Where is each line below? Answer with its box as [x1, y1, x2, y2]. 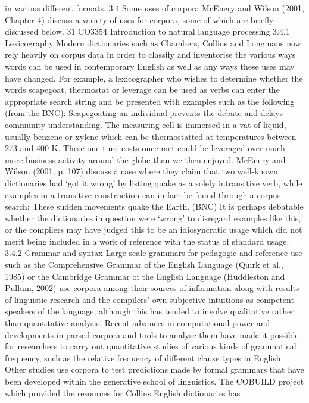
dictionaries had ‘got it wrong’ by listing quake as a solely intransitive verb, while [5, 176, 302, 189]
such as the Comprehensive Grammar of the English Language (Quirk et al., [5, 258, 284, 271]
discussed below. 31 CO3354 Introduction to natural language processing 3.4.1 [5, 25, 290, 38]
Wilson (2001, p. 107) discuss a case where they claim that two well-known [5, 165, 278, 177]
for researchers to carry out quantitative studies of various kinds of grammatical [5, 340, 296, 352]
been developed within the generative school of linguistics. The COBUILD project [5, 375, 304, 387]
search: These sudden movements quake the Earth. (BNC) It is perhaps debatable [5, 200, 304, 213]
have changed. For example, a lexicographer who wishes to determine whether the [5, 71, 303, 84]
